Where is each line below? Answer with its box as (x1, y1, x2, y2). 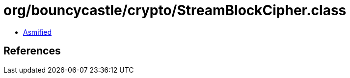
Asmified (23, 27, 52, 36)
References (3, 45, 61, 57)
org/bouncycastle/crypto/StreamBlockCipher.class (3, 2, 347, 19)
